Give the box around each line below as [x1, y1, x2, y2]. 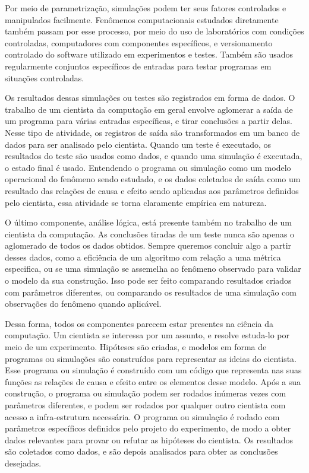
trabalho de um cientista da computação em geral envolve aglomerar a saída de [5, 103, 293, 115]
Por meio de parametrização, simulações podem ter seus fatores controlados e [5, 2, 286, 14]
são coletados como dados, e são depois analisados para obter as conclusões [5, 445, 278, 458]
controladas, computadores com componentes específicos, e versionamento [5, 36, 273, 49]
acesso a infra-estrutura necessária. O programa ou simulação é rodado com [5, 410, 280, 423]
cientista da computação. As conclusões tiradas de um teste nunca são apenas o [5, 227, 295, 240]
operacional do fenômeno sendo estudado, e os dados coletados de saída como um [5, 173, 301, 185]
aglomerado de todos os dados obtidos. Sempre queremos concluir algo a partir [5, 239, 292, 252]
